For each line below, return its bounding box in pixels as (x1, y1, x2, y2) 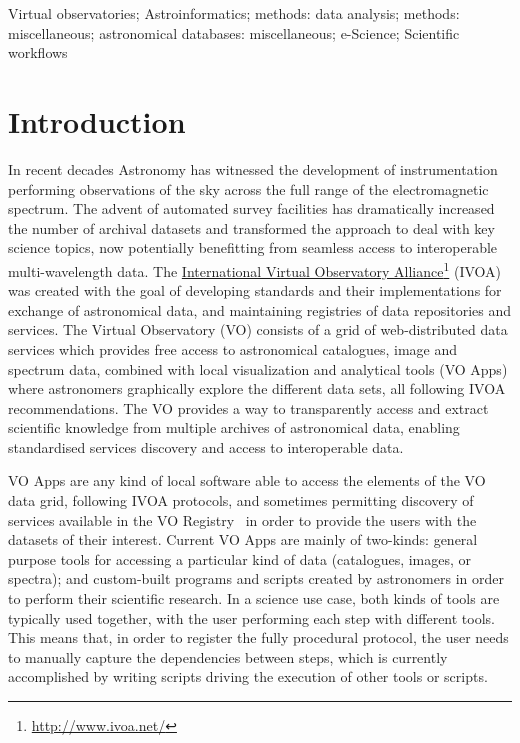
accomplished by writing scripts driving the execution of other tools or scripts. (8, 666, 488, 687)
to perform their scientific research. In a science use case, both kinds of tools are (8, 588, 500, 609)
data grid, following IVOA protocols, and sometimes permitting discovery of (8, 490, 474, 511)
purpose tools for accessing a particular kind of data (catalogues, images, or (8, 548, 472, 569)
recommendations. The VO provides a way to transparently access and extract (8, 397, 489, 418)
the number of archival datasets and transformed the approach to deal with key (8, 217, 495, 238)
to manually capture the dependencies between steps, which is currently (8, 646, 448, 667)
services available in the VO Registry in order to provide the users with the (8, 509, 477, 530)
